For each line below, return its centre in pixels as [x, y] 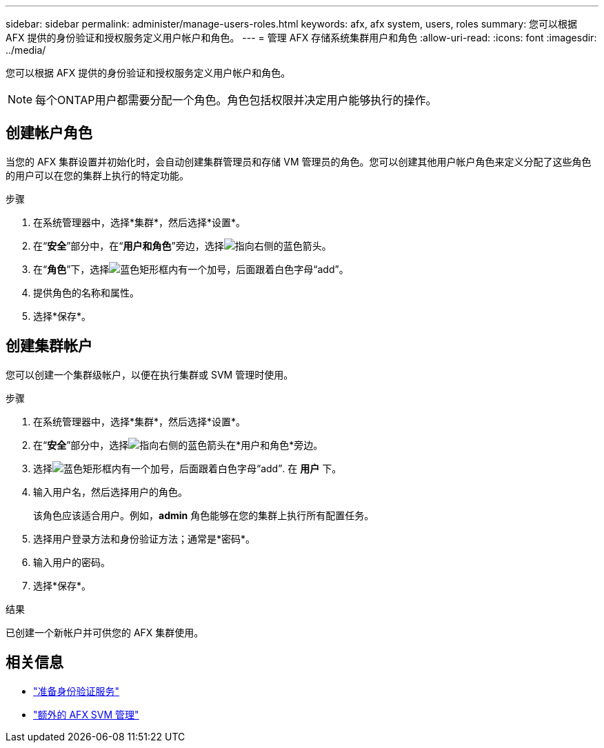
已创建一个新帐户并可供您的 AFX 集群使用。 [105, 632]
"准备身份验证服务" [77, 691]
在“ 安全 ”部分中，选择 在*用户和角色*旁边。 [178, 445]
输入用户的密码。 [72, 562]
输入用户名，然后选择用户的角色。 [110, 492]
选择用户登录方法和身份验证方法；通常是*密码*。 [144, 538]
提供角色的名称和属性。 [86, 292]
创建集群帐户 [49, 346]
